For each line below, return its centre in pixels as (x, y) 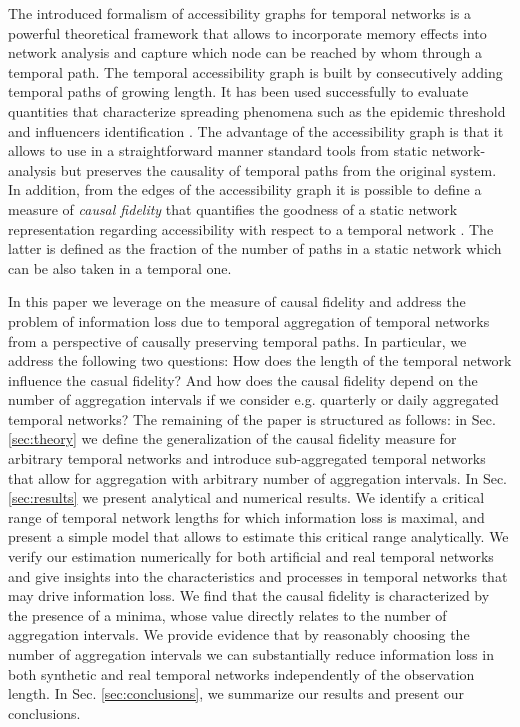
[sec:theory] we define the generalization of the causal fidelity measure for (232, 438)
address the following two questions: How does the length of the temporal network (260, 360)
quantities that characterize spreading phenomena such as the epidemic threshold (257, 110)
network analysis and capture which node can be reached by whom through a (245, 52)
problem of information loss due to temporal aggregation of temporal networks (249, 320)
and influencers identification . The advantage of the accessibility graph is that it (256, 130)
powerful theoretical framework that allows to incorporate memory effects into (247, 32)
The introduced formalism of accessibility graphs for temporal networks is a (240, 13)
